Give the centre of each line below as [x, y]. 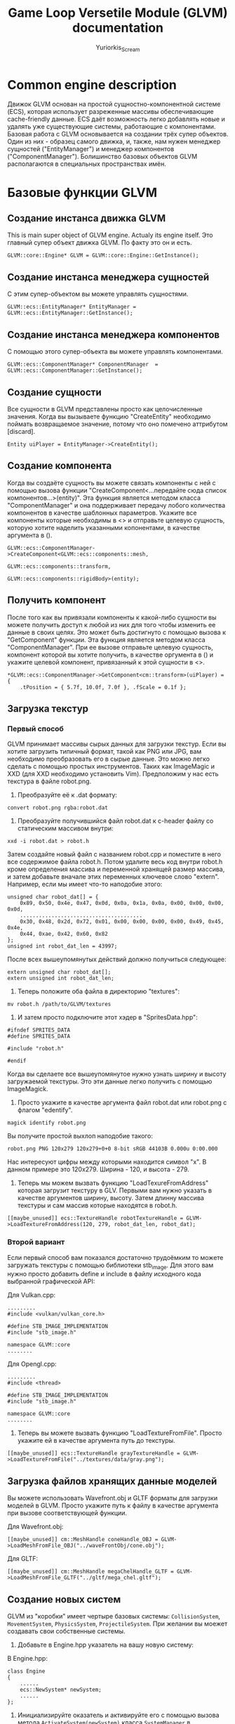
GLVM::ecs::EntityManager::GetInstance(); [70, 313]
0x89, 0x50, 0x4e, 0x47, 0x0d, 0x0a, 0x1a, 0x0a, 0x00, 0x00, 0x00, [122, 903]
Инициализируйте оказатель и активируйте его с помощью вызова [118, 1715]
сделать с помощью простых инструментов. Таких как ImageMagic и [111, 766]
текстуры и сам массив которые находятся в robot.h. [97, 1205]
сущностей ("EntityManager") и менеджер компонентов [91, 149]
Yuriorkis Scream [118, 48]
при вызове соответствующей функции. [67, 1513]
